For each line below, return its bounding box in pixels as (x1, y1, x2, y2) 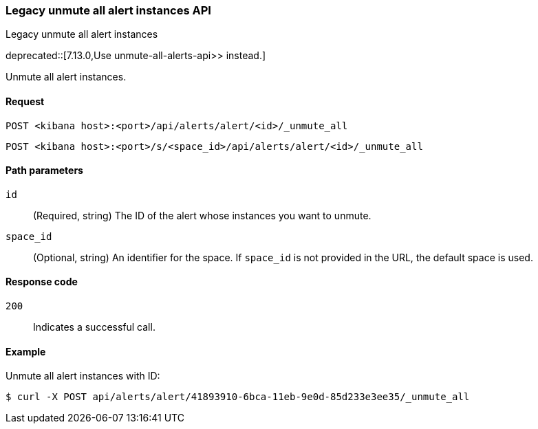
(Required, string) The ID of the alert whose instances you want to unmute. (33, 209, 372, 221)
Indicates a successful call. (33, 321, 155, 333)
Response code (6, 276, 78, 288)
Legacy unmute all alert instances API (6, 3, 211, 17)
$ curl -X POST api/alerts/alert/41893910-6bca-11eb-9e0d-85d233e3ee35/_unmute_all (6, 391, 470, 403)
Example (6, 345, 46, 357)
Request (6, 95, 45, 107)
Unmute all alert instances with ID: (6, 370, 160, 382)
